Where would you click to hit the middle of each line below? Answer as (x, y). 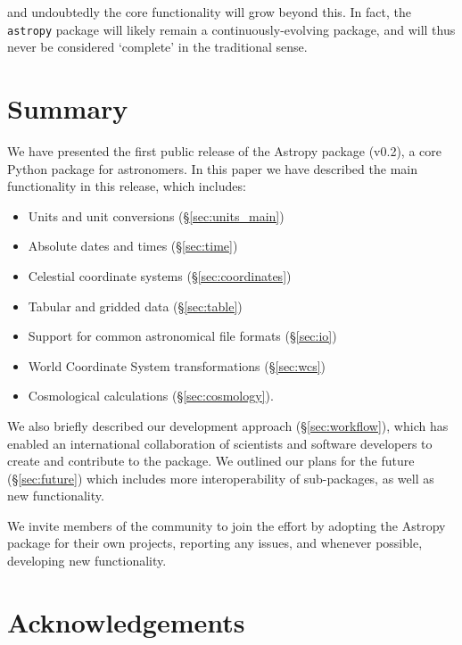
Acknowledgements (126, 621)
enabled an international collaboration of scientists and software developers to (220, 443)
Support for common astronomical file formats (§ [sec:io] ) (182, 336)
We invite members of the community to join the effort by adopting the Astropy (227, 525)
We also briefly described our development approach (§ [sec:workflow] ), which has (228, 425)
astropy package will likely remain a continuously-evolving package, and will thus (231, 29)
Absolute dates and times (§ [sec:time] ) (133, 246)
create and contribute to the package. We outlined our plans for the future (211, 461)
